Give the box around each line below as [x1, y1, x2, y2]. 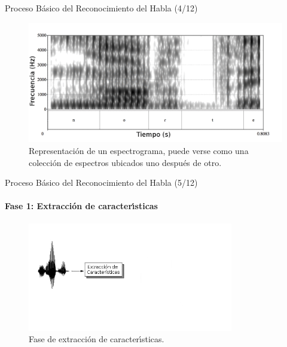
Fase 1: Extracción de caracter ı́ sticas [5, 200, 158, 212]
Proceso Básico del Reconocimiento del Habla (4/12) [5, 2, 198, 14]
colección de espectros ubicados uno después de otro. [29, 156, 222, 168]
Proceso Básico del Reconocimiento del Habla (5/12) [5, 176, 198, 189]
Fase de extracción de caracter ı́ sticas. [29, 333, 164, 345]
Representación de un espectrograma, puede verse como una [29, 144, 249, 157]
